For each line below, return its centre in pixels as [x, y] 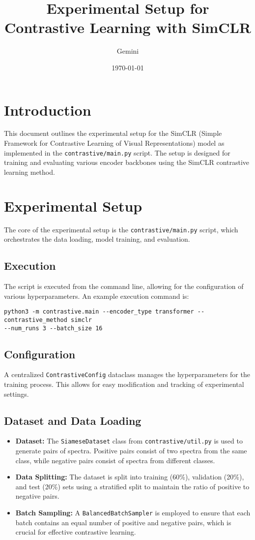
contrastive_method [36, 320]
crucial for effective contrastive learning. [76, 532]
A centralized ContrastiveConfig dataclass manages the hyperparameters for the [127, 374]
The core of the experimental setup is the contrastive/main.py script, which [121, 229]
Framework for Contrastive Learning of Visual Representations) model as [114, 143]
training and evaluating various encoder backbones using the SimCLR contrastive [127, 162]
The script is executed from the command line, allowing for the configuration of [124, 286]
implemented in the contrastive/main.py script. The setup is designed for [117, 152]
